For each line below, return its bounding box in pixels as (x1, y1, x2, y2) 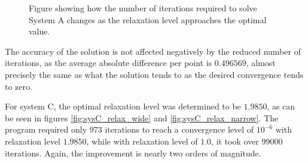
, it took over (211, 134, 259, 147)
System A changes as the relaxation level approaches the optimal (29, 13, 267, 26)
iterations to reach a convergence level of (105, 123, 254, 136)
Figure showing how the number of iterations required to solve (29, 2, 257, 14)
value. (29, 25, 50, 37)
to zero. (5, 80, 32, 92)
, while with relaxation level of (86, 134, 198, 147)
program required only (5, 123, 87, 136)
